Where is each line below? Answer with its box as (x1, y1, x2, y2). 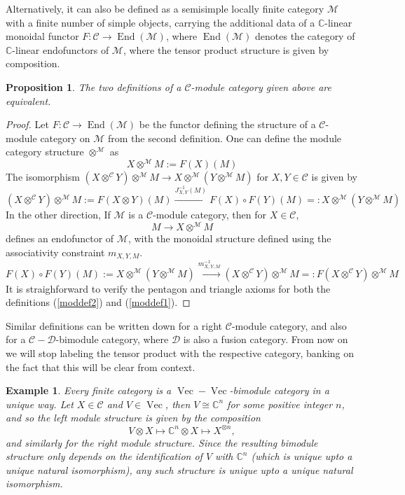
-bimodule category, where (55, 332, 169, 347)
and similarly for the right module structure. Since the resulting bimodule (6, 435, 318, 449)
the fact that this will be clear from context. (6, 359, 195, 374)
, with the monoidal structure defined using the (128, 231, 331, 246)
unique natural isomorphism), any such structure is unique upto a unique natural (6, 462, 353, 477)
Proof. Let (6, 117, 49, 132)
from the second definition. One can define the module (108, 130, 342, 145)
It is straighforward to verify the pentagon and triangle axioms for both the (6, 281, 331, 295)
